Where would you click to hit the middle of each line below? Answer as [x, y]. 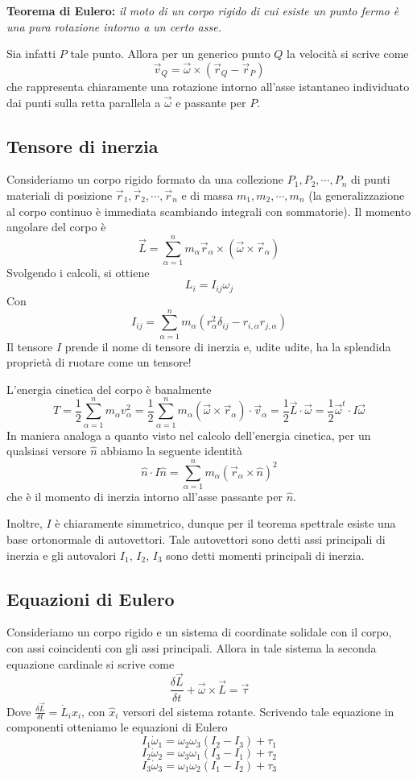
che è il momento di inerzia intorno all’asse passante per [145, 496]
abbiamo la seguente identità [172, 451]
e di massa [207, 195]
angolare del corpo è [56, 227]
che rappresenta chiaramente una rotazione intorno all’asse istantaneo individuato [208, 86]
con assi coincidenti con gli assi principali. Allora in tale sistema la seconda [192, 648]
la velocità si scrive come [348, 54]
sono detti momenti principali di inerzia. [265, 555]
